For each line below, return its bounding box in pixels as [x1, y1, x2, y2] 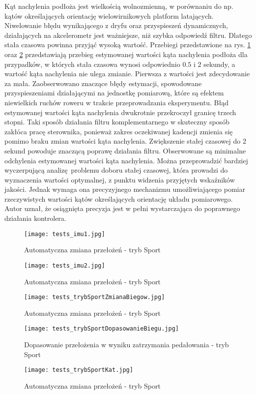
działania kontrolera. [4, 213, 66, 223]
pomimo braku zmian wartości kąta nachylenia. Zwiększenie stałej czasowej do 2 [4, 136, 246, 146]
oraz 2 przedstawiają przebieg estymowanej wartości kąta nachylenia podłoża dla [4, 49, 248, 59]
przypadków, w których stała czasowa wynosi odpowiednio [4, 59, 180, 69]
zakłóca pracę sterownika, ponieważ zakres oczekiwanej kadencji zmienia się [4, 126, 233, 136]
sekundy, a [203, 59, 235, 69]
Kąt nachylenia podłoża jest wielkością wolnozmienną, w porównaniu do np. [4, 1, 233, 11]
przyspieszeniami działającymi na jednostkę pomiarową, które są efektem [4, 88, 224, 98]
